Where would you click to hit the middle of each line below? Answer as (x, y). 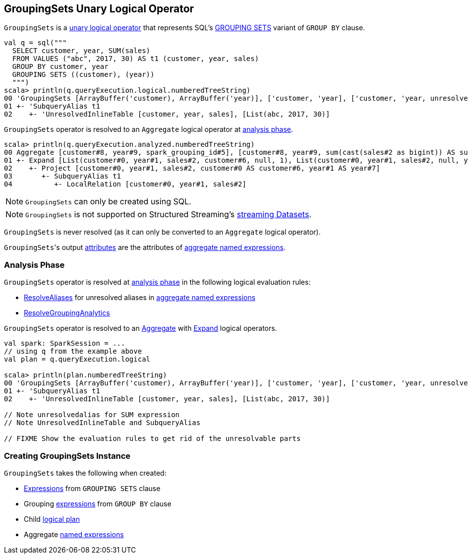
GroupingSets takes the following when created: (85, 473)
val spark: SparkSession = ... (65, 343)
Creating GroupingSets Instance (67, 456)
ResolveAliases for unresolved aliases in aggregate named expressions (140, 298)
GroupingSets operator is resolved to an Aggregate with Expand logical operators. (141, 328)
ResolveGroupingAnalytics (67, 313)
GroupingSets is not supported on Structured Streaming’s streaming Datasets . (168, 215)
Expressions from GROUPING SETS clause (92, 488)
